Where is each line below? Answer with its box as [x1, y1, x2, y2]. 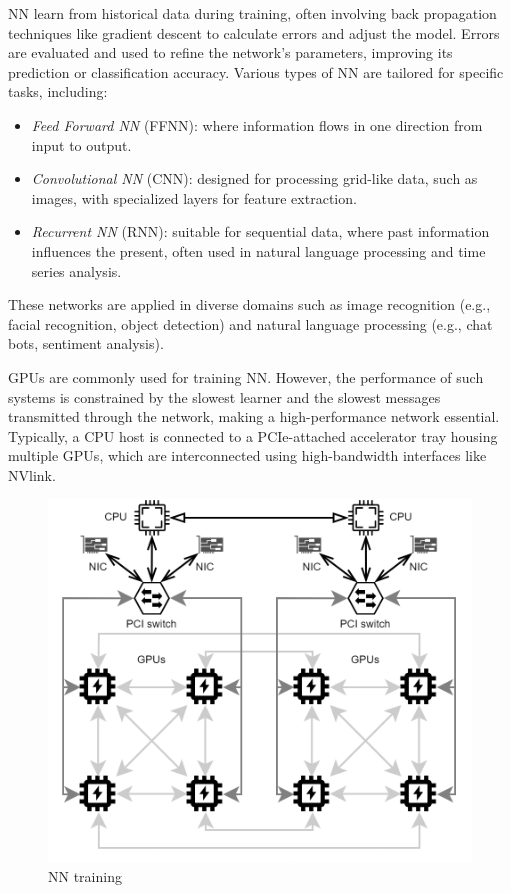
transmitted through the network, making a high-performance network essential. [8, 406, 500, 427]
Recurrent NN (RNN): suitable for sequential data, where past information [31, 221, 490, 242]
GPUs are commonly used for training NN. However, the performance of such [8, 366, 484, 387]
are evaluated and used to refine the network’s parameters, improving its [8, 42, 453, 63]
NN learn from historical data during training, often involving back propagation [8, 3, 497, 23]
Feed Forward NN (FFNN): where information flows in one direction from [31, 114, 483, 135]
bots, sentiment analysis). [8, 333, 164, 354]
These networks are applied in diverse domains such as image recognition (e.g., [8, 294, 491, 315]
